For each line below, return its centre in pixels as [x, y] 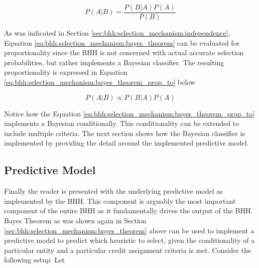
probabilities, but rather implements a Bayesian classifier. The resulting [114, 62]
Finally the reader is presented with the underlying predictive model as [113, 191]
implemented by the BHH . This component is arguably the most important [120, 200]
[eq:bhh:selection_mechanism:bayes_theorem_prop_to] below [100, 82]
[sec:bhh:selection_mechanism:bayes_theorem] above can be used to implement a [129, 230]
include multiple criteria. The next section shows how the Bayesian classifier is [124, 133]
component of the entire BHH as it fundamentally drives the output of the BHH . [128, 211]
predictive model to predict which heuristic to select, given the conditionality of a [129, 240]
